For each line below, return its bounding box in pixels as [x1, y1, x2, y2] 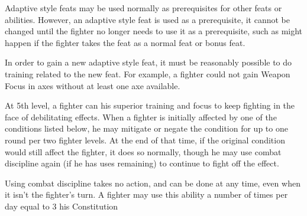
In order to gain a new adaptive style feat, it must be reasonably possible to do [5, 56, 292, 68]
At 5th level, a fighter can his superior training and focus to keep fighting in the [5, 99, 295, 112]
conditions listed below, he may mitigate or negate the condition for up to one [5, 122, 288, 135]
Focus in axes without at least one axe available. [5, 79, 180, 91]
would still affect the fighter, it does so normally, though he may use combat [5, 145, 282, 158]
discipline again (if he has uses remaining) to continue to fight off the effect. [5, 157, 279, 169]
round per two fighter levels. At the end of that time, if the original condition [5, 133, 285, 146]
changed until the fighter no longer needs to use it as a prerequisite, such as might [5, 25, 303, 37]
